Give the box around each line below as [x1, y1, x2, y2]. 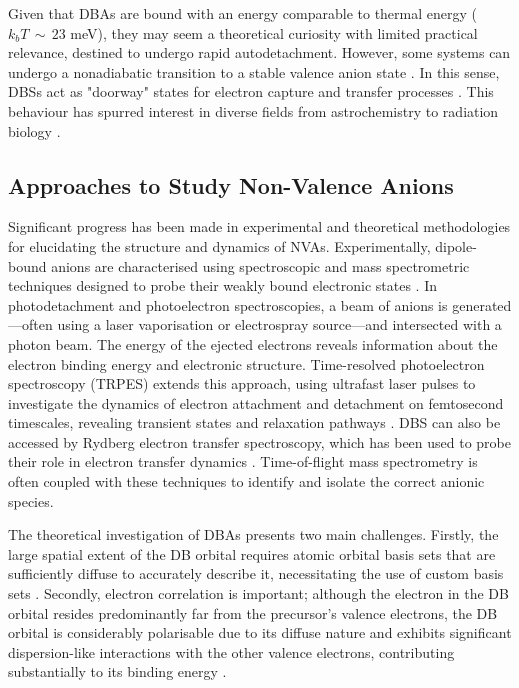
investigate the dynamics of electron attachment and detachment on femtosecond [8, 392, 504, 413]
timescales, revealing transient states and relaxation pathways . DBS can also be [8, 412, 501, 433]
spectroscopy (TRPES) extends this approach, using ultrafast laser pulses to [8, 373, 476, 394]
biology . [8, 120, 61, 141]
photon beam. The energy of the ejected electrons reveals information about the [8, 333, 498, 354]
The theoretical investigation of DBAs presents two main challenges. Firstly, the [8, 524, 499, 545]
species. [8, 490, 54, 511]
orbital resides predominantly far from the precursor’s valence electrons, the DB [8, 602, 498, 623]
